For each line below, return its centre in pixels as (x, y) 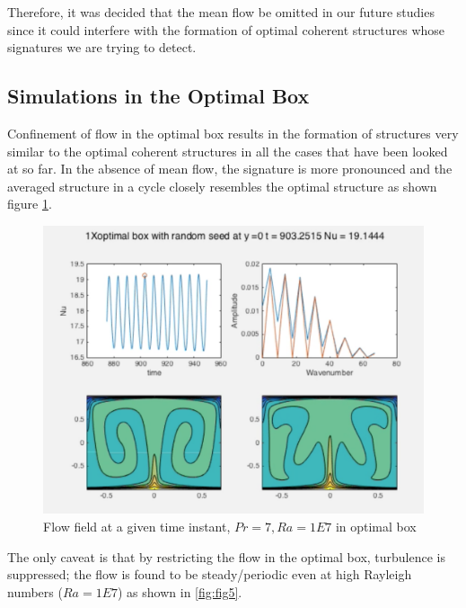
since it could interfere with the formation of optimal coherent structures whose (226, 29)
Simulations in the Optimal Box (158, 96)
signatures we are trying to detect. (102, 47)
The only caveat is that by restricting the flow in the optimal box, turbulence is (227, 556)
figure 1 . (30, 204)
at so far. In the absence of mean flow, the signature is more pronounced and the (230, 169)
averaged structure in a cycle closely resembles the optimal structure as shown (222, 186)
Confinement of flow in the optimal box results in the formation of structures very (233, 133)
